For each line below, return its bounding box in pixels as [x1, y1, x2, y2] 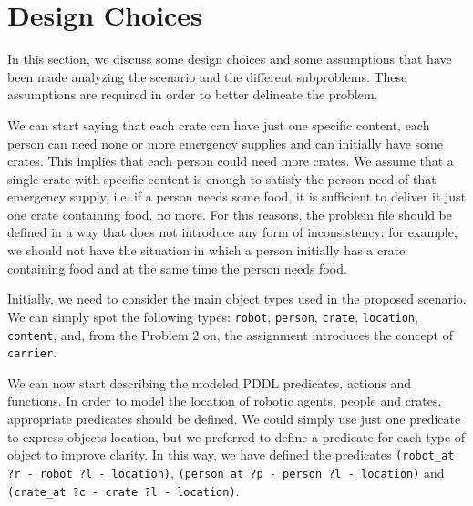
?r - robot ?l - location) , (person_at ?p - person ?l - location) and [7, 462, 445, 481]
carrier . [7, 343, 57, 362]
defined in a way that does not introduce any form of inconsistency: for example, [7, 222, 458, 242]
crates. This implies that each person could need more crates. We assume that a [7, 151, 454, 170]
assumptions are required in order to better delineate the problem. [7, 85, 378, 104]
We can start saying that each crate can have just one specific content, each [7, 115, 430, 134]
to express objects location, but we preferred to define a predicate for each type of [7, 427, 466, 446]
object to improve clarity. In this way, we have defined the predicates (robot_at [7, 445, 455, 464]
